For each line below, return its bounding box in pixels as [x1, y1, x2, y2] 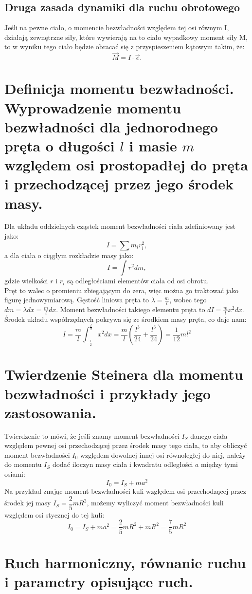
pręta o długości [4, 135, 115, 155]
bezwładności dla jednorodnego [4, 116, 218, 136]
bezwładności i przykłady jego [4, 383, 211, 403]
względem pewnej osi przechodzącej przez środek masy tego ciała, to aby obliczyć [4, 440, 247, 450]
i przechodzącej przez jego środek [4, 174, 234, 194]
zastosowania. [4, 402, 96, 422]
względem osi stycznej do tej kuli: [4, 509, 105, 520]
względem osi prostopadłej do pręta [4, 155, 249, 175]
